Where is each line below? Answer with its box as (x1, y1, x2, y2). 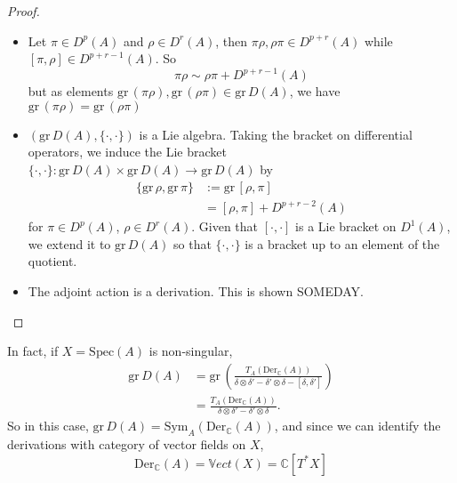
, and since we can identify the (274, 416, 441, 435)
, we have (289, 82, 341, 101)
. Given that (191, 217, 259, 236)
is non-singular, (148, 342, 233, 360)
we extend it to (28, 234, 111, 253)
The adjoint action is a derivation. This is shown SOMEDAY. (28, 282, 364, 300)
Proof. (7, 2, 40, 20)
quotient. (28, 252, 77, 270)
